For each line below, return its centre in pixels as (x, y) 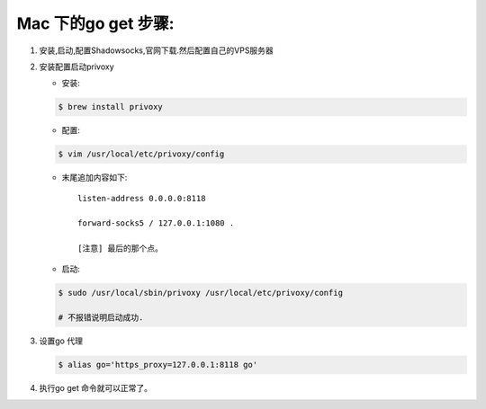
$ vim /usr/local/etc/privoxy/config (141, 154)
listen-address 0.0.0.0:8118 (142, 198)
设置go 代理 (61, 341)
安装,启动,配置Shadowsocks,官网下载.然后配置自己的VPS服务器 (156, 50)
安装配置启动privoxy (76, 67)
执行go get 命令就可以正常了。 (96, 388)
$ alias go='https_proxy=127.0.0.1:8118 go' (158, 365)
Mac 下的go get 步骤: (95, 23)
